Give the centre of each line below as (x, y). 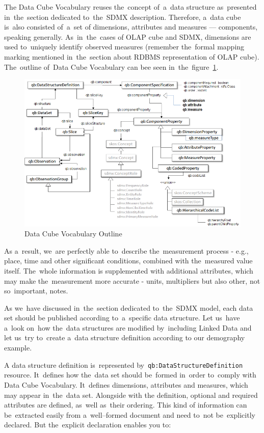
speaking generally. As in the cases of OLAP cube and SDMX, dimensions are (128, 36)
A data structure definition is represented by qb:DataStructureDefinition (124, 364)
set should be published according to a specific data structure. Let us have (122, 318)
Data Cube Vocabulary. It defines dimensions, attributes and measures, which (126, 384)
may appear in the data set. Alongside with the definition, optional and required (131, 395)
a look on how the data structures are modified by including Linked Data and (128, 327)
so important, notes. (36, 291)
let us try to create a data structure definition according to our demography (125, 337)
